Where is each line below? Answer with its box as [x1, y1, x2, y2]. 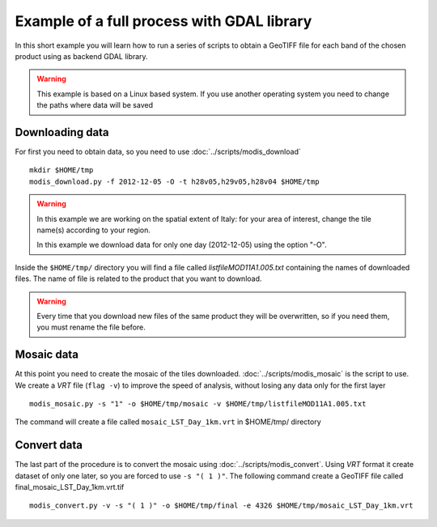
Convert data [15, 438, 83, 453]
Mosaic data [15, 348, 78, 362]
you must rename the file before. [36, 322, 146, 332]
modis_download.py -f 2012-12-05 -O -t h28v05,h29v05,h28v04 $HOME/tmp [29, 176, 320, 186]
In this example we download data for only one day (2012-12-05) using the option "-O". [36, 240, 327, 250]
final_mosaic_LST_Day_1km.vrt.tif [15, 482, 125, 492]
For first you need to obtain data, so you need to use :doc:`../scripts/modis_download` [15, 147, 301, 157]
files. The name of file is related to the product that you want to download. [15, 274, 262, 283]
